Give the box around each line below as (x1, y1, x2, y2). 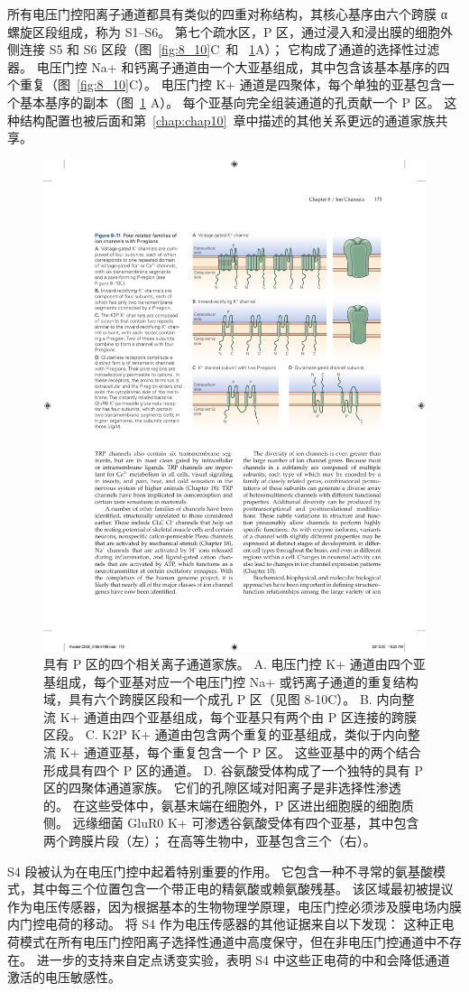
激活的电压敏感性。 (7, 968, 121, 987)
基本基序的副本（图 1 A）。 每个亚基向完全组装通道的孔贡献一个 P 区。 (19, 92, 440, 111)
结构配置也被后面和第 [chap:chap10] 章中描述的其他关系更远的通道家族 (19, 110, 436, 129)
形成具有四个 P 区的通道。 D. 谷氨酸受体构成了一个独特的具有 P (43, 760, 423, 779)
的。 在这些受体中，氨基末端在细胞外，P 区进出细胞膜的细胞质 (43, 795, 414, 814)
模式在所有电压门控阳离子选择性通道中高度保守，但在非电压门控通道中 (19, 932, 437, 950)
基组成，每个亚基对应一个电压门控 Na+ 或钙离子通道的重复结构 (43, 672, 418, 691)
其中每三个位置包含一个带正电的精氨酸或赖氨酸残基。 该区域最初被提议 (32, 879, 454, 898)
